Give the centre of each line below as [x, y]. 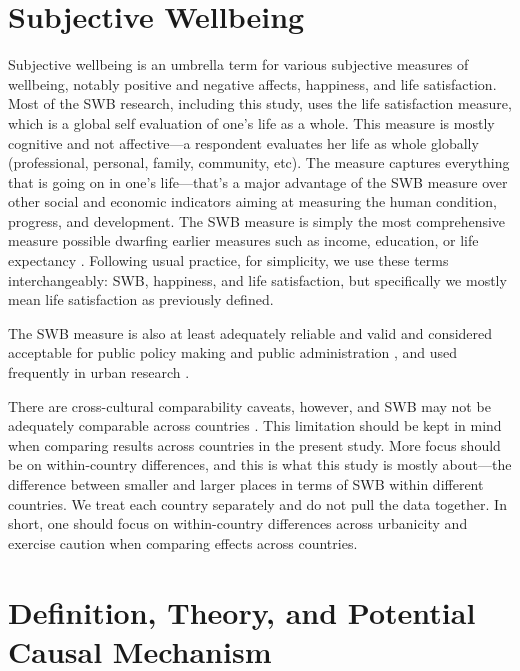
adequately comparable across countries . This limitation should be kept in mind [255, 425]
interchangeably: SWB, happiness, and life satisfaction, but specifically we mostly [257, 279]
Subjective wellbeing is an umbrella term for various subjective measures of [238, 64]
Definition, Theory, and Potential [242, 611]
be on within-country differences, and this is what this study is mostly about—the [260, 464]
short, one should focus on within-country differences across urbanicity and [238, 523]
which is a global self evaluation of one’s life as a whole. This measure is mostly [251, 122]
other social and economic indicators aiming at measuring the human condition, [252, 201]
